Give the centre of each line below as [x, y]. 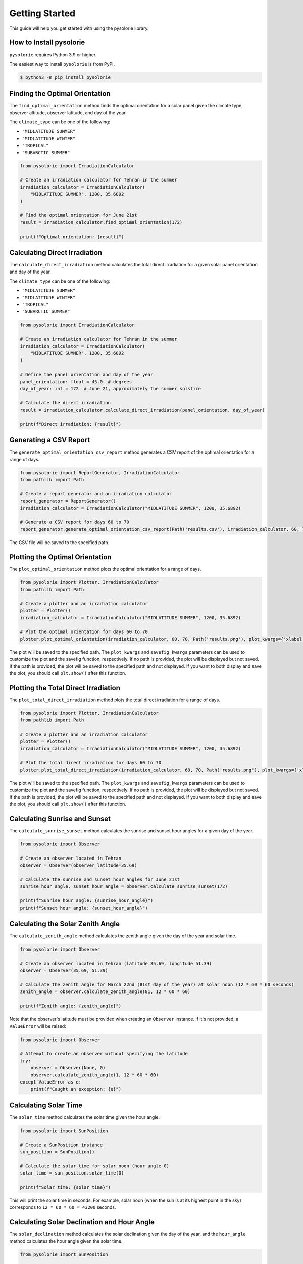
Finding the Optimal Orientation [60, 94]
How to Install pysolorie [47, 43]
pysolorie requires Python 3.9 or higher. [53, 55]
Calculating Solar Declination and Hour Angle [82, 1222]
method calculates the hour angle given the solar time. [66, 1241]
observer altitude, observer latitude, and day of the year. [68, 112]
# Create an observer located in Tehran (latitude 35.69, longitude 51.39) [116, 963]
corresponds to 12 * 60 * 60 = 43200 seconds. [63, 1207]
